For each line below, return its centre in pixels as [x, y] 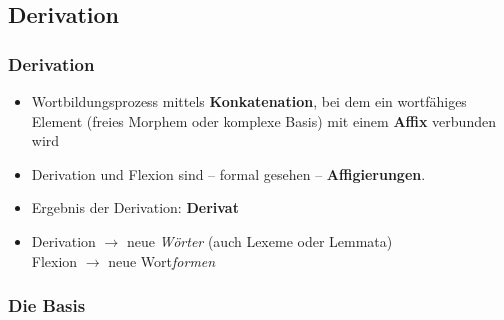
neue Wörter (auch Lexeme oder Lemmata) [259, 240]
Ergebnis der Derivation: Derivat [135, 207]
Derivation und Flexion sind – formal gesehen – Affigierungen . [228, 173]
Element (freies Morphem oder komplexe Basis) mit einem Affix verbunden [263, 120]
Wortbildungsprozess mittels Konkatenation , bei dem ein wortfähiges [249, 101]
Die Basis [47, 305]
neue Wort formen [162, 260]
